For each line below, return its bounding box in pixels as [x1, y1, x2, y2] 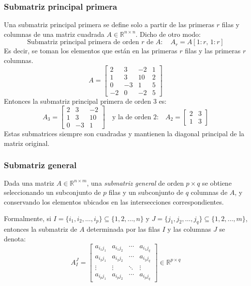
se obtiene [202, 177, 232, 188]
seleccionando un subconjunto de [4, 187, 101, 197]
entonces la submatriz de [4, 224, 77, 234]
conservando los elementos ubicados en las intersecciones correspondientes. [4, 197, 224, 207]
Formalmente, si [4, 213, 51, 223]
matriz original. [4, 138, 50, 148]
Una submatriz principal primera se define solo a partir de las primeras [4, 19, 215, 30]
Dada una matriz [4, 177, 55, 188]
